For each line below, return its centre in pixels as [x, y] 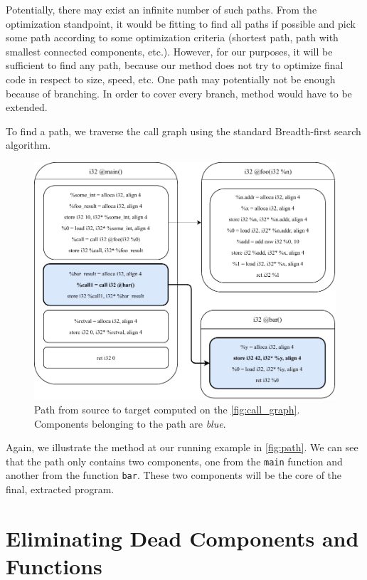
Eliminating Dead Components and [182, 538]
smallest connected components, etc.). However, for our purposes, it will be [169, 51]
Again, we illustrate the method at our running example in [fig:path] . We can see [182, 447]
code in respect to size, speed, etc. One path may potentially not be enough [171, 79]
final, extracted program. [60, 489]
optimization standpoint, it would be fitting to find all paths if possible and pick [181, 23]
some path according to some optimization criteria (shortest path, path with [172, 37]
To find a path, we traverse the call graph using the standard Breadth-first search [183, 131]
